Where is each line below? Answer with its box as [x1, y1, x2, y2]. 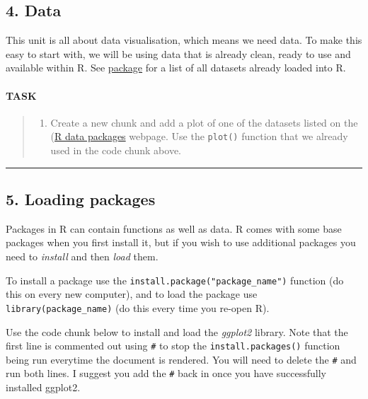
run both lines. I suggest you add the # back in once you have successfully [6, 366, 326, 381]
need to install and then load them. [6, 249, 159, 264]
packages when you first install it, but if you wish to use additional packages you [6, 235, 356, 250]
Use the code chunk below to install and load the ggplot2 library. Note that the [6, 324, 348, 339]
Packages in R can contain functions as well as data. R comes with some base [6, 221, 342, 236]
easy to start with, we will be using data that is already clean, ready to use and [6, 46, 351, 61]
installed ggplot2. [6, 380, 81, 395]
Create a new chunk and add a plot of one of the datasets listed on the [50, 115, 358, 129]
